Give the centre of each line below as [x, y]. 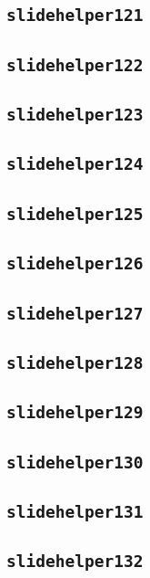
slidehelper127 [75, 313]
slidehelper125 [75, 214]
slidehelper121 [75, 16]
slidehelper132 [75, 562]
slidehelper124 [75, 164]
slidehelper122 [75, 65]
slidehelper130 [75, 462]
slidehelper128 [75, 363]
